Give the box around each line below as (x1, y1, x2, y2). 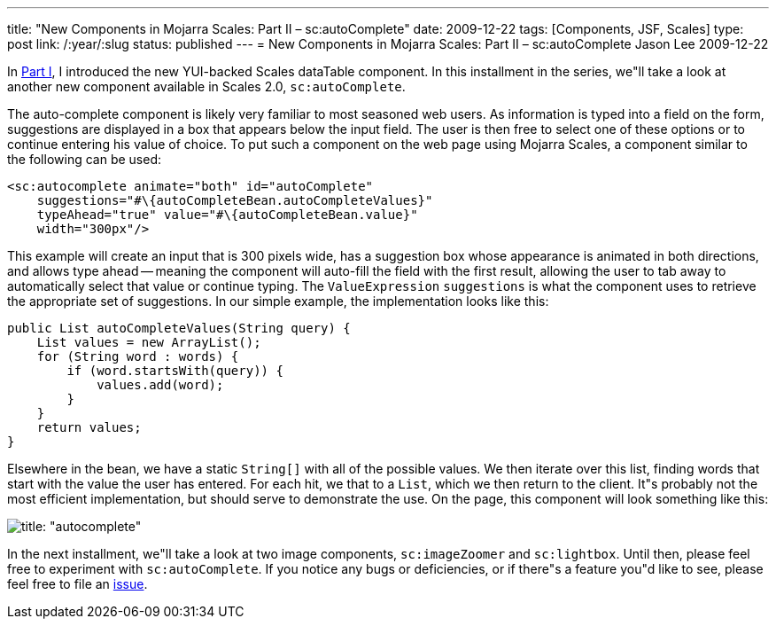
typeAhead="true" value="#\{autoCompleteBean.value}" (36, 207, 418, 222)
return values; (36, 420, 142, 434)
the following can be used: (7, 152, 162, 167)
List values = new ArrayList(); (36, 335, 261, 349)
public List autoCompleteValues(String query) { (7, 321, 351, 335)
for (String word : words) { (36, 349, 239, 364)
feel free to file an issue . (7, 576, 148, 591)
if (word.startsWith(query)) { (66, 364, 283, 378)
